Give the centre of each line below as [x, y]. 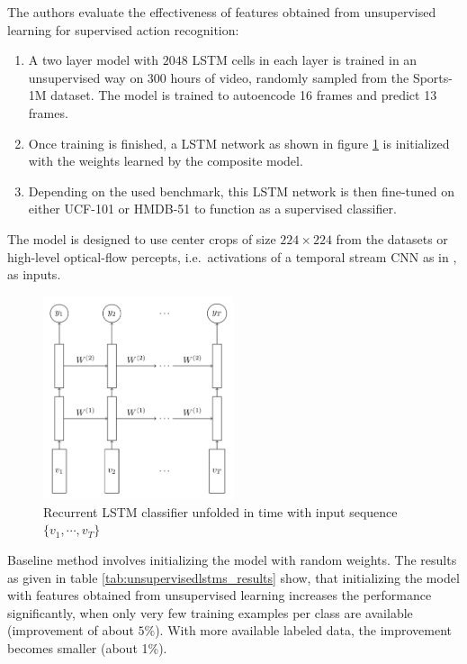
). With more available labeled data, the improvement [304, 630]
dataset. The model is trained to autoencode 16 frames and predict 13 [244, 95]
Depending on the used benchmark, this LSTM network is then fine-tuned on [242, 191]
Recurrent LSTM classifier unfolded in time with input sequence [220, 511]
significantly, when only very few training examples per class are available [210, 612]
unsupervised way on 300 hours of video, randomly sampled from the [219, 77]
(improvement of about [71, 630]
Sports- [432, 77]
